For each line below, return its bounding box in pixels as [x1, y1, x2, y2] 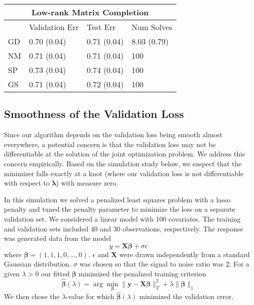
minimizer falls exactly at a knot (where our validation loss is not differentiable [4, 168, 244, 178]
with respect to [4, 178, 50, 188]
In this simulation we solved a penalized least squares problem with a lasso [4, 194, 231, 204]
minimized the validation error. [139, 291, 234, 302]
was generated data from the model [4, 233, 111, 243]
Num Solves [131, 21, 172, 33]
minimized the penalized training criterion [79, 268, 207, 278]
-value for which [66, 291, 114, 302]
